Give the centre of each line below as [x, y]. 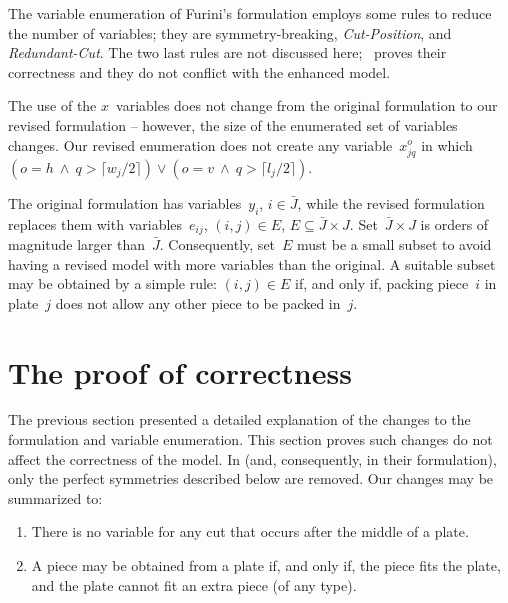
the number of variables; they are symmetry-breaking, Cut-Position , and [230, 32]
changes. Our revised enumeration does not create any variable [200, 144]
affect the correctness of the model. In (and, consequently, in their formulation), [252, 458]
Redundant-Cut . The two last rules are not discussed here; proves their [227, 52]
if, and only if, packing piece [382, 283]
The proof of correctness [180, 371]
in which [447, 144]
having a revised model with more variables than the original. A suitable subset [252, 263]
